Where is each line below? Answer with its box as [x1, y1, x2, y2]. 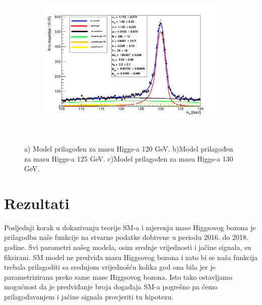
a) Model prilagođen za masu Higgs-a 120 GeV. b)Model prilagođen [24, 143, 233, 154]
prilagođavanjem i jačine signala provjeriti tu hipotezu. [4, 291, 173, 301]
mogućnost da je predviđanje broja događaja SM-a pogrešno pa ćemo [4, 281, 218, 292]
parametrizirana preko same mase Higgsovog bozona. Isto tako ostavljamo [4, 271, 232, 282]
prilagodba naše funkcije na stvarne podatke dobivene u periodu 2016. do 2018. [4, 232, 248, 242]
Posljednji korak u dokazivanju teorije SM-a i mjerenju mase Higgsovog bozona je [4, 222, 256, 232]
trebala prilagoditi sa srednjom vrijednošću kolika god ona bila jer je [4, 262, 216, 272]
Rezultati [4, 192, 70, 213]
